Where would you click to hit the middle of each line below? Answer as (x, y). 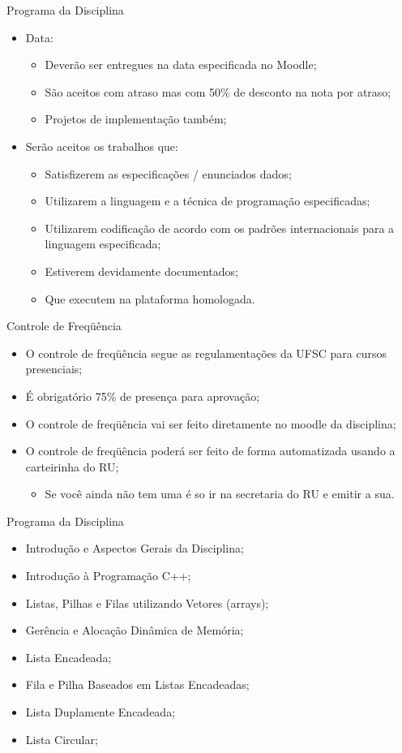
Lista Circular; (62, 739)
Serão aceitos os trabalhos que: (102, 146)
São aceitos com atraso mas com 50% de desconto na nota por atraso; (218, 91)
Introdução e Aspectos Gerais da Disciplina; (135, 548)
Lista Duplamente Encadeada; (100, 712)
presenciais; (54, 369)
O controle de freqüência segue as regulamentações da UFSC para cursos (206, 353)
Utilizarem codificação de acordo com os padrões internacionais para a (220, 228)
